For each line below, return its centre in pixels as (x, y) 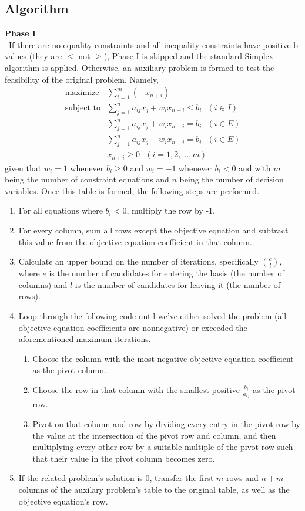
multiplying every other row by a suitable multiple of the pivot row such (163, 447)
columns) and (43, 284)
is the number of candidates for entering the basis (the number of (167, 273)
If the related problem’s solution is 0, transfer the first (116, 478)
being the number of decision (232, 179)
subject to (83, 108)
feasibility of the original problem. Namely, (82, 79)
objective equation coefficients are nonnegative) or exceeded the (133, 327)
